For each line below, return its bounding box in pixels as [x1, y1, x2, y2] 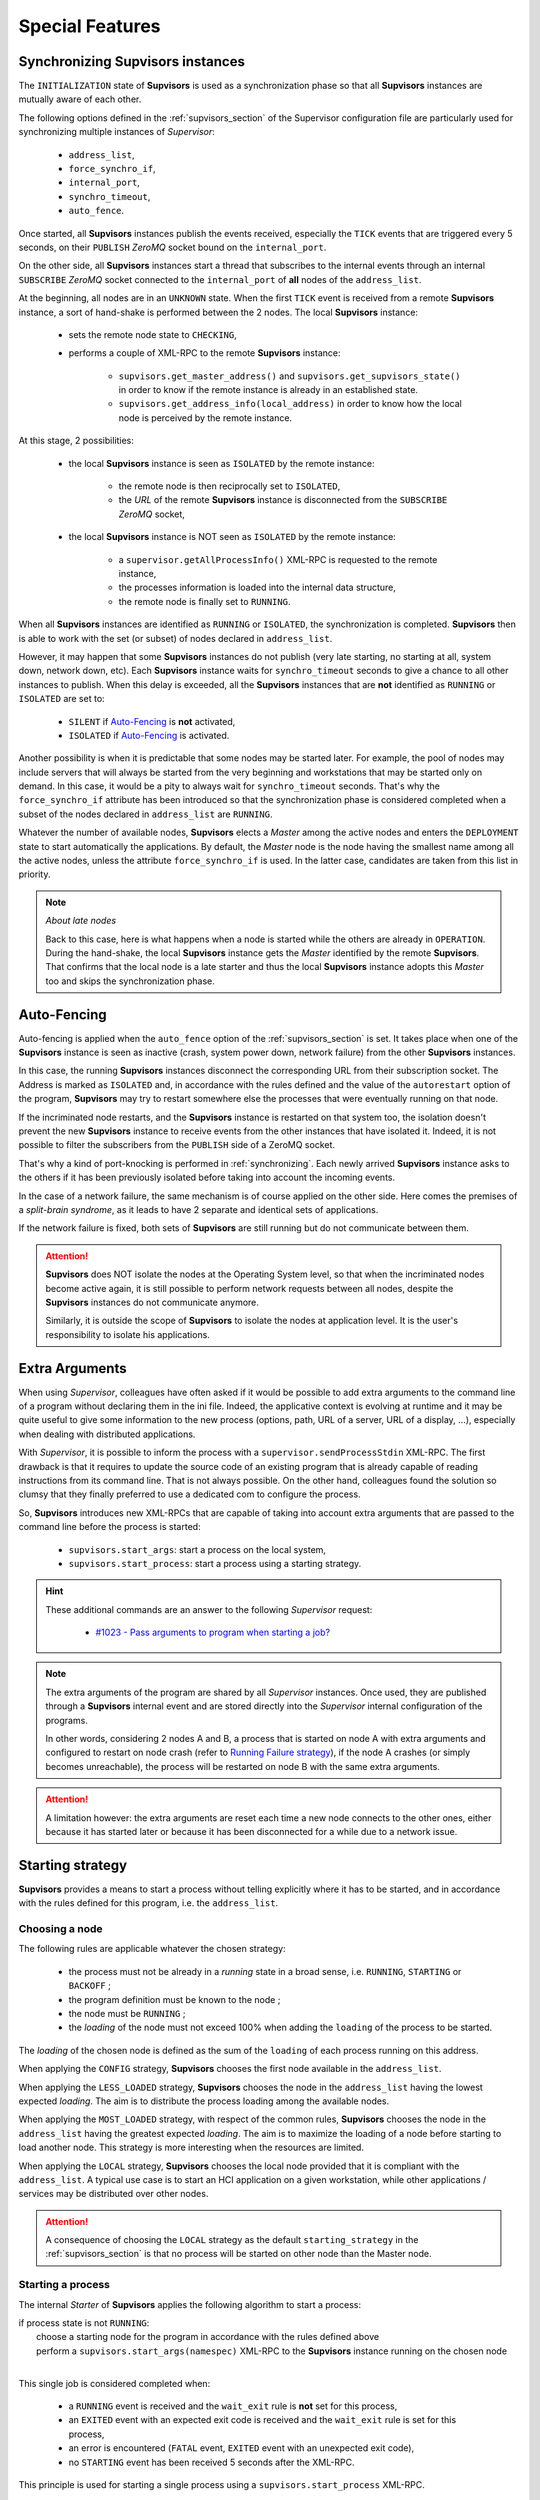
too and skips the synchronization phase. [45, 975, 215, 987]
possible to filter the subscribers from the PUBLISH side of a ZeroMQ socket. [18, 1139, 335, 1151]
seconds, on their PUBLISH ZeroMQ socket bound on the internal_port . [18, 241, 327, 253]
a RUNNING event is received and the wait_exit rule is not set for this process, [68, 2400, 398, 2412]
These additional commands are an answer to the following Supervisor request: [45, 1603, 373, 1615]
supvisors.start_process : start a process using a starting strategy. [68, 1557, 362, 1569]
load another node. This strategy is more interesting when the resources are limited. [18, 2141, 365, 2154]
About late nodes [45, 915, 117, 927]
